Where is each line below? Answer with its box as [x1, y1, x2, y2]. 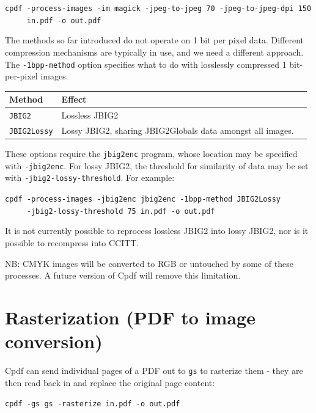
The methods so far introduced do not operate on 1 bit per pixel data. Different [5, 34, 304, 46]
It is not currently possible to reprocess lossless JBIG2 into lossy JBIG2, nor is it [5, 224, 309, 237]
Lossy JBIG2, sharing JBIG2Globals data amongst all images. [61, 124, 294, 137]
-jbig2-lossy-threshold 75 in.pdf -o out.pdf [26, 206, 215, 216]
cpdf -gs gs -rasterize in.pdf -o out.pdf [5, 400, 180, 409]
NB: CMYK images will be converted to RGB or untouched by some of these [5, 257, 293, 269]
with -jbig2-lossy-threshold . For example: [5, 171, 175, 184]
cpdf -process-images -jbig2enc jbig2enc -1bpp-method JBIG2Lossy [5, 195, 281, 204]
